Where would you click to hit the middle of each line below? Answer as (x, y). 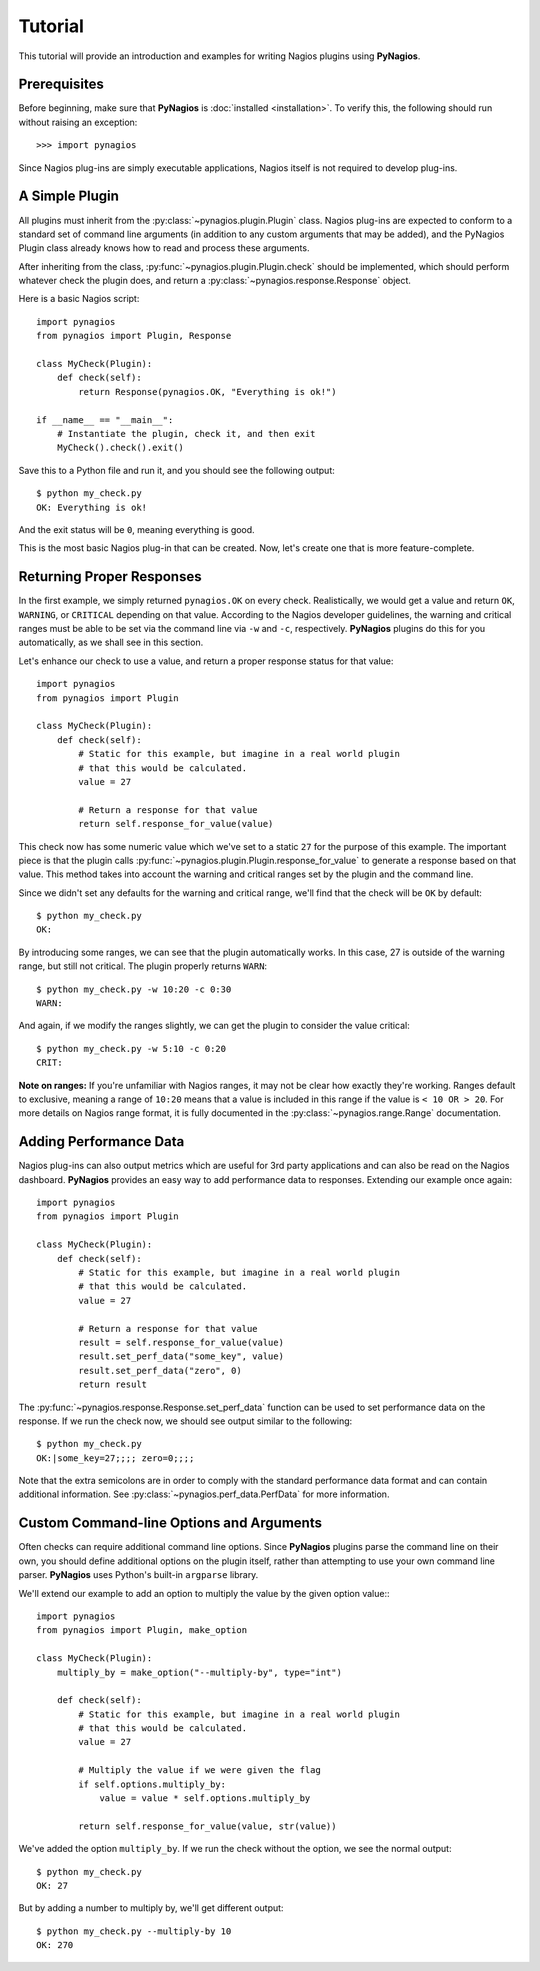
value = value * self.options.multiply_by (205, 1798)
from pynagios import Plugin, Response (134, 336)
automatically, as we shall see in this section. (111, 642)
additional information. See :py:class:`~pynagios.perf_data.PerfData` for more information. (204, 1494)
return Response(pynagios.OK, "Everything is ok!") (207, 391)
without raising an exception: (78, 122)
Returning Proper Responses (110, 576)
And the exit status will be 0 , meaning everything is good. (136, 529)
